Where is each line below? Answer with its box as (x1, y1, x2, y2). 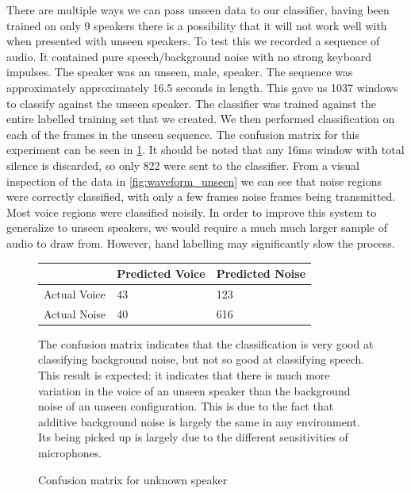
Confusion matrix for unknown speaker (38, 471, 228, 487)
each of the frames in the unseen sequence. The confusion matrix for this (6, 125, 359, 142)
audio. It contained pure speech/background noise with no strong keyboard (6, 48, 372, 64)
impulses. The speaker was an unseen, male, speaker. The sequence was (6, 64, 353, 80)
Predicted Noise (216, 265, 306, 281)
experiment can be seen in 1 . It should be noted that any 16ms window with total (6, 141, 405, 158)
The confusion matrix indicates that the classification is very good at (38, 335, 374, 352)
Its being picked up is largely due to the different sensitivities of (38, 429, 348, 445)
